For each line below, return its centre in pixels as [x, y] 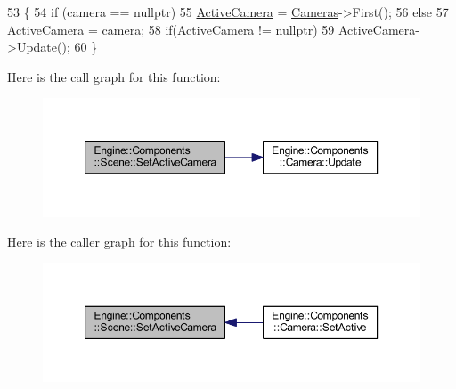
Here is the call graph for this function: [114, 76]
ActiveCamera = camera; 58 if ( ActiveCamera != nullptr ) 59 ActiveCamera [212, 29]
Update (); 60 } [57, 47]
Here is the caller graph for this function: [119, 242]
